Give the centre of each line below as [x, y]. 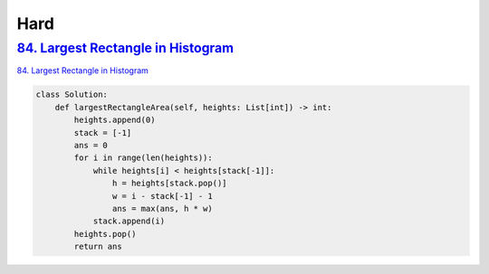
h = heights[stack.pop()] [169, 184]
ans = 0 [91, 145]
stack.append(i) [129, 221]
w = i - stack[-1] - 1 [162, 196]
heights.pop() [105, 234]
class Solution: [72, 94]
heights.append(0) [115, 120]
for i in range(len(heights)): [143, 158]
